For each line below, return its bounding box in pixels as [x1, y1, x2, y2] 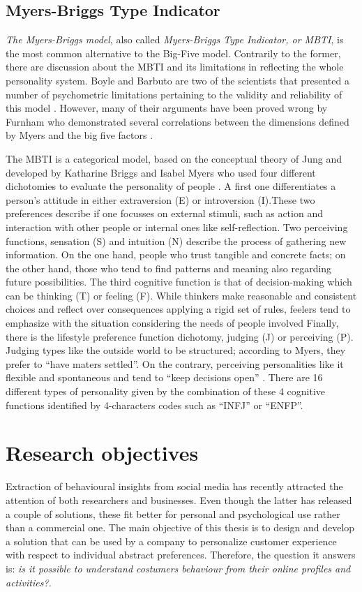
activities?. [6, 575, 52, 589]
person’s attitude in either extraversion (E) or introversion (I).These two [6, 192, 315, 207]
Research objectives [6, 438, 199, 467]
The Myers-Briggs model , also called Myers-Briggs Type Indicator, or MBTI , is [6, 32, 344, 47]
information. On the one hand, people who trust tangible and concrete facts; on [6, 247, 346, 262]
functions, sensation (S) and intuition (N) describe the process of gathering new [6, 233, 347, 248]
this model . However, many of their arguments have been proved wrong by [6, 101, 328, 115]
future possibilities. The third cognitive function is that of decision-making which [6, 274, 352, 289]
